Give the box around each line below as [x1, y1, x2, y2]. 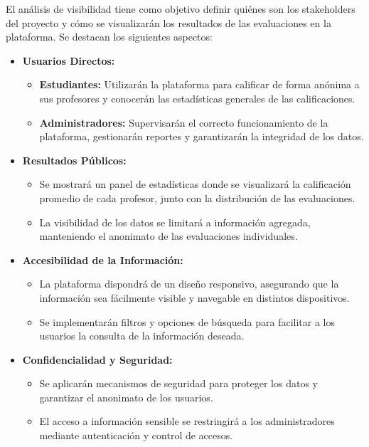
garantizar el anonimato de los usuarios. [39, 389, 213, 404]
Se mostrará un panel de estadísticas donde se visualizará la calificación [39, 177, 351, 191]
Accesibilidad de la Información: [22, 252, 183, 267]
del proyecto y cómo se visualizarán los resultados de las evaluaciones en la [6, 15, 331, 30]
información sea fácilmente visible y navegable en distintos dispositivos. [39, 290, 350, 305]
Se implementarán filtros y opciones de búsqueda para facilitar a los [39, 314, 336, 329]
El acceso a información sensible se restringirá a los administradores [39, 414, 335, 428]
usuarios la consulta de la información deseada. [39, 328, 245, 343]
